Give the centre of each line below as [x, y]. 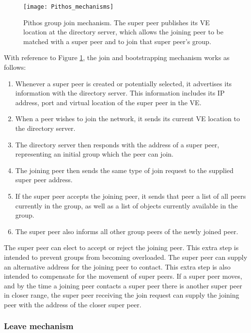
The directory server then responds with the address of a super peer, [117, 144]
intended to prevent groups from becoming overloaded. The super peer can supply [126, 257]
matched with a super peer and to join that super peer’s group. [117, 41]
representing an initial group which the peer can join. [94, 154]
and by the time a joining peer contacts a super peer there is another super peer [123, 285]
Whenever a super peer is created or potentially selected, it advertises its [124, 83]
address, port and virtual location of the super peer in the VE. [108, 102]
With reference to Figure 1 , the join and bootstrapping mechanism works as [117, 57]
